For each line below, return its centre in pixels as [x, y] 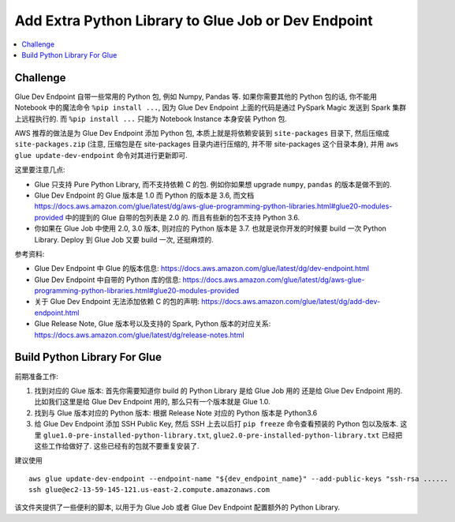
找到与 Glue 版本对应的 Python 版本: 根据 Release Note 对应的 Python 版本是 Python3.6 [176, 413]
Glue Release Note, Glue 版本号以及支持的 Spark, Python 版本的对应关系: [153, 324]
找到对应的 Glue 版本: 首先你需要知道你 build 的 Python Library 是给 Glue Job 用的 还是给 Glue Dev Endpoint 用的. [218, 390]
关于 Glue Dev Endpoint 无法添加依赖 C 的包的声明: [117, 302]
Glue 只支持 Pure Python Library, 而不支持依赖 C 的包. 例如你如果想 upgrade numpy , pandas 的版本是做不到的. [213, 184]
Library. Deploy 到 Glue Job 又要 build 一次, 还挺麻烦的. [124, 239]
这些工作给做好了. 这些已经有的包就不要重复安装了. [117, 445]
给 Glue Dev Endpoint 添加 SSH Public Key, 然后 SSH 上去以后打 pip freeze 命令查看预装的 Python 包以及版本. [216, 424]
